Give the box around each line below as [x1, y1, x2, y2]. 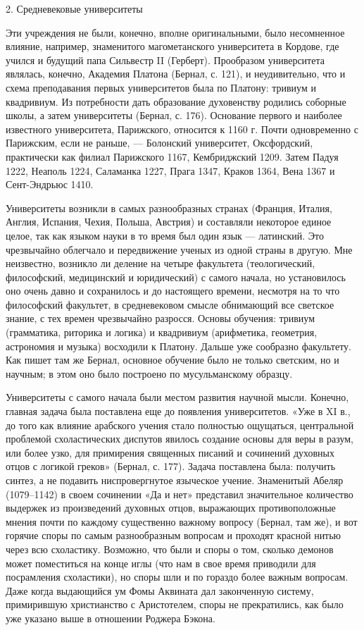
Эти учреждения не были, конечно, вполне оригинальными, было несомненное [6, 25, 345, 39]
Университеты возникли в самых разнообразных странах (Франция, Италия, [6, 200, 332, 215]
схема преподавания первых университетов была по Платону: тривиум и [6, 80, 316, 94]
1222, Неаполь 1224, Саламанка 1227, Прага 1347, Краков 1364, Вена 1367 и [6, 163, 335, 178]
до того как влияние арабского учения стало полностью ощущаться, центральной [6, 417, 354, 432]
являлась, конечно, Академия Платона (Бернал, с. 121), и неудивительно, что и [6, 66, 346, 81]
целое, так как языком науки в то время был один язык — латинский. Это [6, 228, 324, 242]
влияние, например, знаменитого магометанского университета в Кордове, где [6, 39, 339, 54]
